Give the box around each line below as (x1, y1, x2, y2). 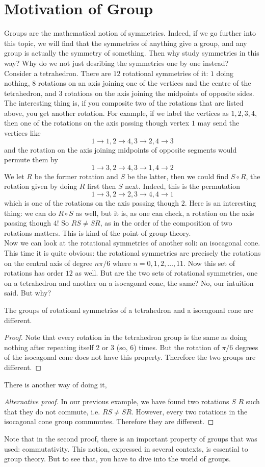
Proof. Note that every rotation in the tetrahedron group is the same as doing (4, 332, 247, 342)
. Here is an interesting (184, 198, 256, 208)
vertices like (4, 128, 41, 138)
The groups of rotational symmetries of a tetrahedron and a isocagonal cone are (4, 304, 253, 315)
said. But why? (4, 287, 51, 298)
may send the (197, 117, 240, 128)
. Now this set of (183, 257, 235, 268)
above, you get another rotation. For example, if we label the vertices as (4, 107, 229, 118)
